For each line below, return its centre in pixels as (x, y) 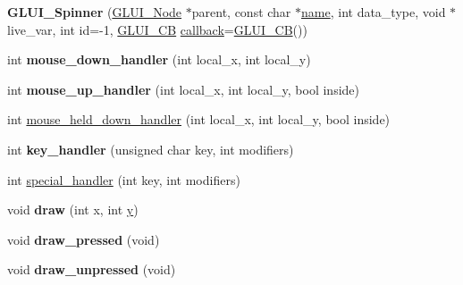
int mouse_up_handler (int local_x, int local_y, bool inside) (183, 89)
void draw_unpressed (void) (92, 269)
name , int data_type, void (374, 12)
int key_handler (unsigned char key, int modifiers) (151, 149)
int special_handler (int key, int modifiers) (124, 179)
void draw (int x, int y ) (73, 210)
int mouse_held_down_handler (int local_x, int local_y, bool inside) (199, 119)
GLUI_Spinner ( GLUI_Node (95, 12)
